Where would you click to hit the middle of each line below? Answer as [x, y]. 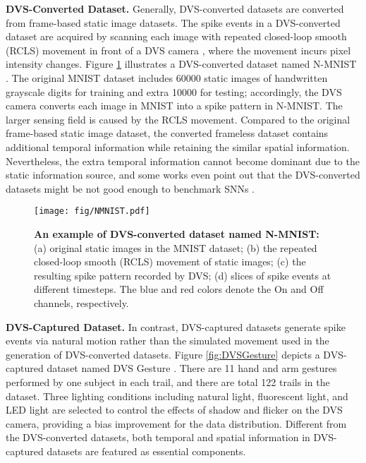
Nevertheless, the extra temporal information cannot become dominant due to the [183, 161]
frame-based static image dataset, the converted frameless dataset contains [167, 133]
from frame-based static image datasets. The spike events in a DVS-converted [173, 22]
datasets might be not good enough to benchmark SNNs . [130, 188]
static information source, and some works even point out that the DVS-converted [183, 175]
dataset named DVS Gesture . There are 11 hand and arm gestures [192, 368]
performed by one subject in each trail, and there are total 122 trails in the [168, 381]
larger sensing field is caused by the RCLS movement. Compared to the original [178, 119]
